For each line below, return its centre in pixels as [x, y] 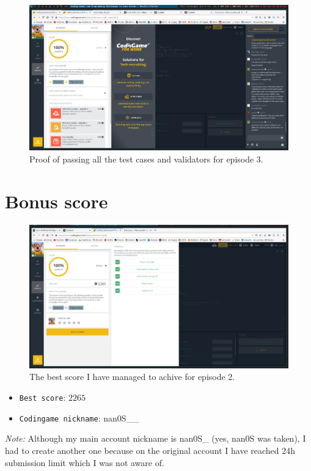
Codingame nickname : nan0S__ [79, 418]
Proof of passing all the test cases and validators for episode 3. [146, 159]
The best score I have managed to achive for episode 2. [132, 377]
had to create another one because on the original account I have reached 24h [150, 450]
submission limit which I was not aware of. [85, 462]
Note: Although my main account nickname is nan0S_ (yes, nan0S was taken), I [155, 438]
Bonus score [57, 201]
